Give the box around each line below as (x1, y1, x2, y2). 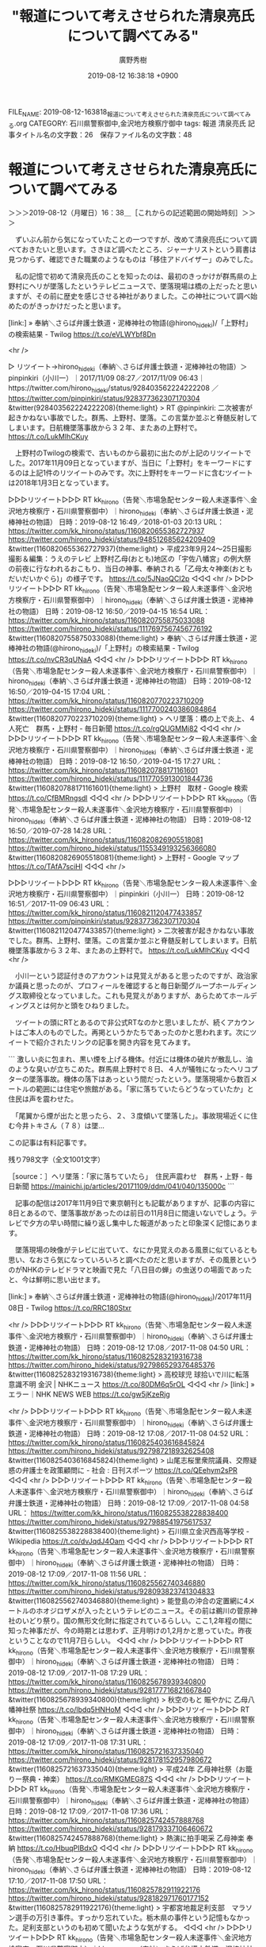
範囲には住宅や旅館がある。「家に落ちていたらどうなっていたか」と (35, 1084, 255, 1094)
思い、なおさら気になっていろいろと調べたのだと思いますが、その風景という (8, 1255, 258, 1265)
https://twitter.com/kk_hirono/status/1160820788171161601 (8, 766, 198, 775)
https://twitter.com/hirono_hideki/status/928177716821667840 (8, 1686, 211, 1695)
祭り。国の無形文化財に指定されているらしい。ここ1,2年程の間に (42, 1616, 253, 1625)
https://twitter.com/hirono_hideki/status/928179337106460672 (8, 1824, 213, 1833)
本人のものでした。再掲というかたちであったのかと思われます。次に (28, 1028, 250, 1037)
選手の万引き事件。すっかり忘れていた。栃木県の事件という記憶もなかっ (14, 1912, 251, 1922)
